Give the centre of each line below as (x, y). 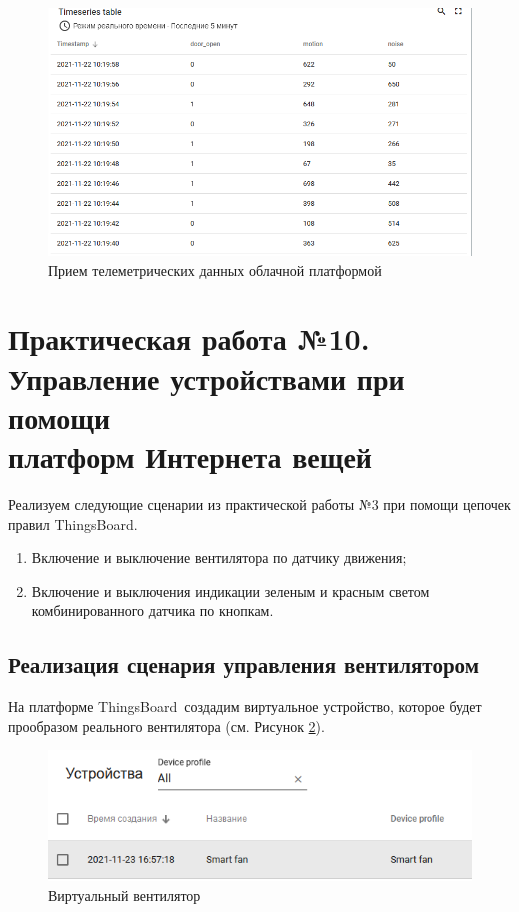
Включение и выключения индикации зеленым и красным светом (230, 590)
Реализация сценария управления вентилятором (243, 664)
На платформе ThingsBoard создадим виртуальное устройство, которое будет (245, 706)
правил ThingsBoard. (73, 523)
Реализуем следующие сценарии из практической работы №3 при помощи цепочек (259, 503)
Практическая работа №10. (189, 338)
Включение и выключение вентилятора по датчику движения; (219, 557)
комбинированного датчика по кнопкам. (152, 610)
